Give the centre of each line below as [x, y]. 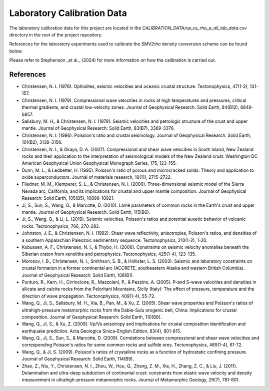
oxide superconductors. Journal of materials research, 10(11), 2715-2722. [97, 177]
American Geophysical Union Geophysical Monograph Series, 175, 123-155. [99, 163]
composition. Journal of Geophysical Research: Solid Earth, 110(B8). [92, 317]
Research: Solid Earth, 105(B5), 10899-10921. [68, 198]
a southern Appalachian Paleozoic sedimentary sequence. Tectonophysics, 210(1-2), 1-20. [114, 240]
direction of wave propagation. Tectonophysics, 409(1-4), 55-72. [89, 296]
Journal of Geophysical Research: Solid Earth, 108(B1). [78, 275]
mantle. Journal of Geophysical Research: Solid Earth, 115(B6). [86, 212]
